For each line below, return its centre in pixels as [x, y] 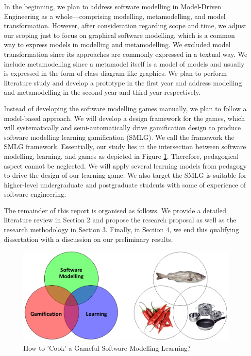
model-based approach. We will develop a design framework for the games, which [125, 118]
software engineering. [35, 194]
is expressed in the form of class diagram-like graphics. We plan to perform [116, 73]
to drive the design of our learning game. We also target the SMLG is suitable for [125, 175]
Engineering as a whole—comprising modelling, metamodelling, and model [115, 16]
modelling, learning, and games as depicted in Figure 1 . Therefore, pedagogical [121, 156]
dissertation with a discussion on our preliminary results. [89, 239]
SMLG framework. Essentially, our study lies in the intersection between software [125, 146]
